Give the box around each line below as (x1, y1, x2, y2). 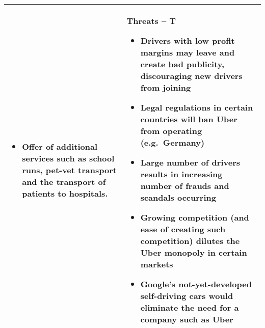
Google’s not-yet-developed (140, 278, 252, 290)
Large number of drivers (140, 156, 240, 168)
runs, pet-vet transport (22, 164, 117, 176)
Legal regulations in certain (140, 101, 253, 113)
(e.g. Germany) (140, 136, 205, 148)
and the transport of (22, 176, 106, 187)
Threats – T (126, 15, 176, 26)
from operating (140, 125, 202, 136)
